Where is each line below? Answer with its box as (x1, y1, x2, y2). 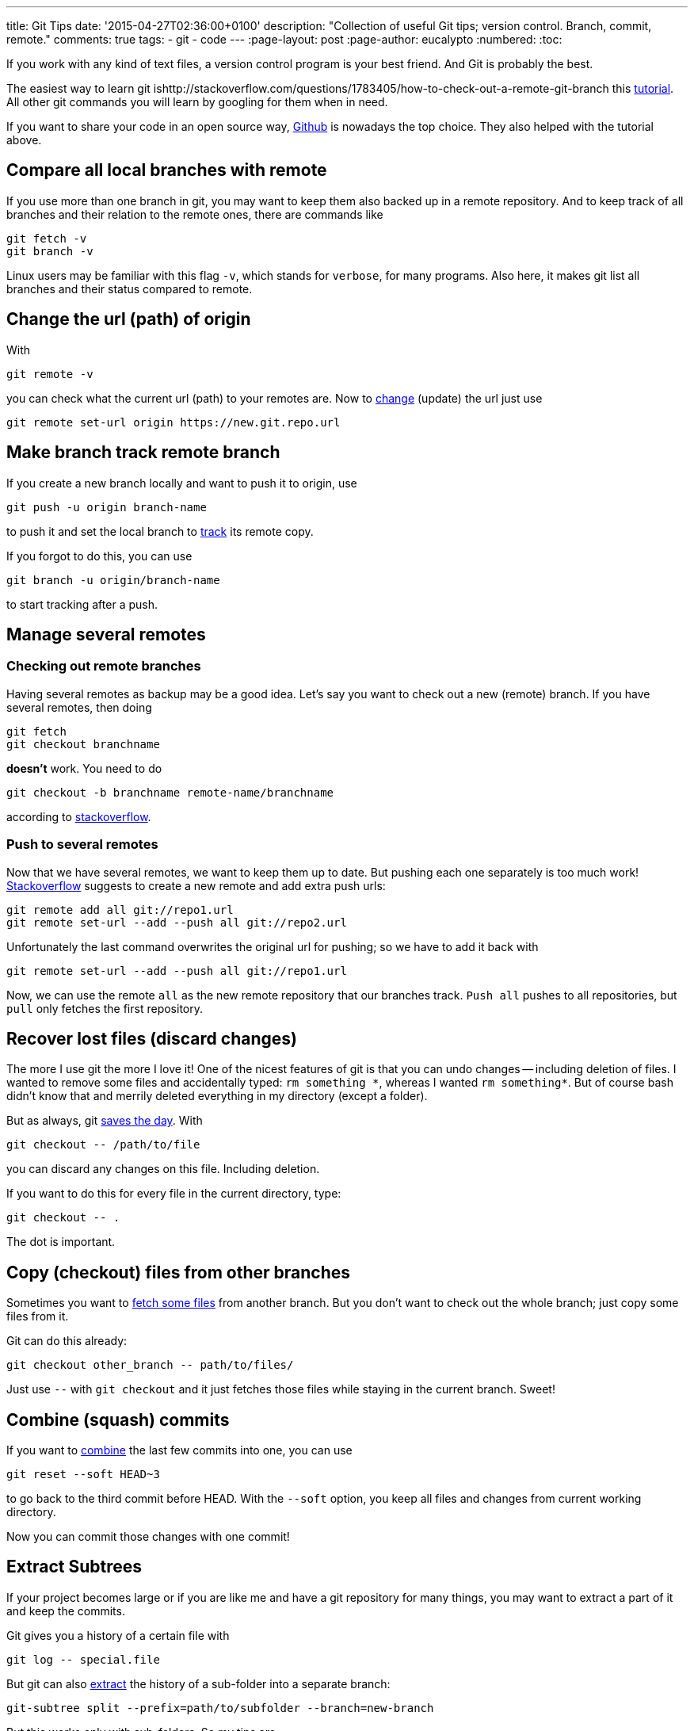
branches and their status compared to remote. (6, 281, 253, 296)
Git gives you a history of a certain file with (6, 1628, 230, 1642)
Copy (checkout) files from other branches (6, 1262, 350, 1282)
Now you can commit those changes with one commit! (6, 1530, 290, 1544)
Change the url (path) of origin (6, 309, 251, 330)
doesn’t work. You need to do (6, 761, 162, 775)
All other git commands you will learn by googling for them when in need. (6, 95, 388, 109)
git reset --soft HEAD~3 (6, 1468, 160, 1481)
